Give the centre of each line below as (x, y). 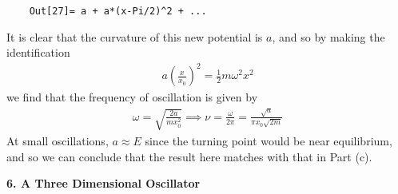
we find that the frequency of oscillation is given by (132, 97)
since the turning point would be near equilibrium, (269, 140)
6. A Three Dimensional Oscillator (103, 183)
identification (38, 52)
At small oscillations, (58, 140)
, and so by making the (328, 36)
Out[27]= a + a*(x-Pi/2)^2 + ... (118, 11)
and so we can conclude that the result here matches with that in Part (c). (189, 156)
